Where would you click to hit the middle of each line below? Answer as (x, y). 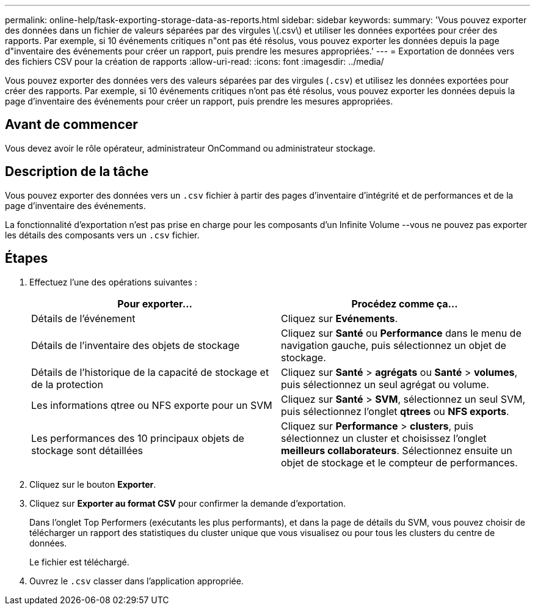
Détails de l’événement (83, 318)
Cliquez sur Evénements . (340, 318)
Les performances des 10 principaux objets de (138, 438)
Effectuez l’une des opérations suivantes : (113, 282)
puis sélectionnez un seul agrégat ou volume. (385, 384)
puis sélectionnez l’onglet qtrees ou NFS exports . (395, 411)
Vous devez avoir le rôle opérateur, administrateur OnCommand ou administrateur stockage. (190, 148)
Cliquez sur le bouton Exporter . (93, 484)
